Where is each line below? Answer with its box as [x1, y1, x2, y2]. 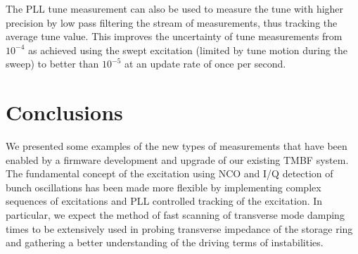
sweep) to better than [6, 56, 99, 71]
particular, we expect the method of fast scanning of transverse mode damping [6, 208, 345, 222]
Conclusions [6, 98, 123, 127]
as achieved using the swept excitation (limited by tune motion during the [27, 42, 348, 57]
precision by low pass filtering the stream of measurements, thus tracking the [6, 15, 338, 30]
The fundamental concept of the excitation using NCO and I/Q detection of [6, 166, 333, 181]
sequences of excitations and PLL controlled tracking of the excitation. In [6, 193, 323, 208]
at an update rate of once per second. [124, 56, 286, 71]
